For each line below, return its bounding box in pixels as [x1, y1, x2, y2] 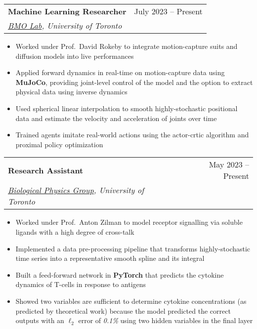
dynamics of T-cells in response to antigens [15, 279, 146, 289]
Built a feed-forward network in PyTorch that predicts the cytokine [15, 269, 224, 280]
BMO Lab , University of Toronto [8, 20, 122, 31]
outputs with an [15, 315, 64, 326]
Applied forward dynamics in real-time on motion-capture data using [15, 67, 225, 78]
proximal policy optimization [15, 139, 103, 149]
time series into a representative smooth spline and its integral [15, 253, 205, 263]
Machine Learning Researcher [8, 5, 127, 17]
